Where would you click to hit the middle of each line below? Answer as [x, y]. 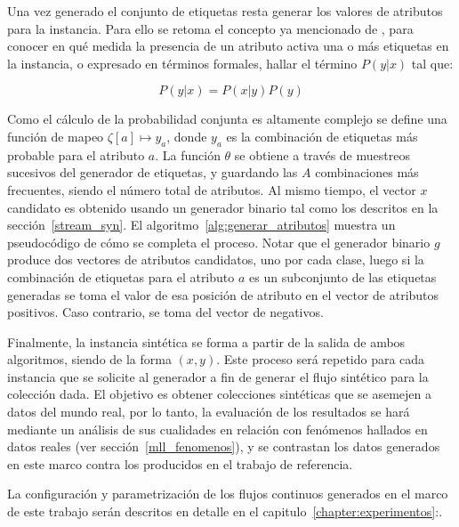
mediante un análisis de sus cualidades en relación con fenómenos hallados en [217, 429]
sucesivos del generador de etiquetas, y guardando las [153, 172]
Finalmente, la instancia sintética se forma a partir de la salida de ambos [206, 341]
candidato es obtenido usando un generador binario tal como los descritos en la [223, 207]
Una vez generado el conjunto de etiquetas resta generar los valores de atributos [225, 11]
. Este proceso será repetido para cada [321, 359]
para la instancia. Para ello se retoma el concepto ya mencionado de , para [210, 28]
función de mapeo [56, 136]
